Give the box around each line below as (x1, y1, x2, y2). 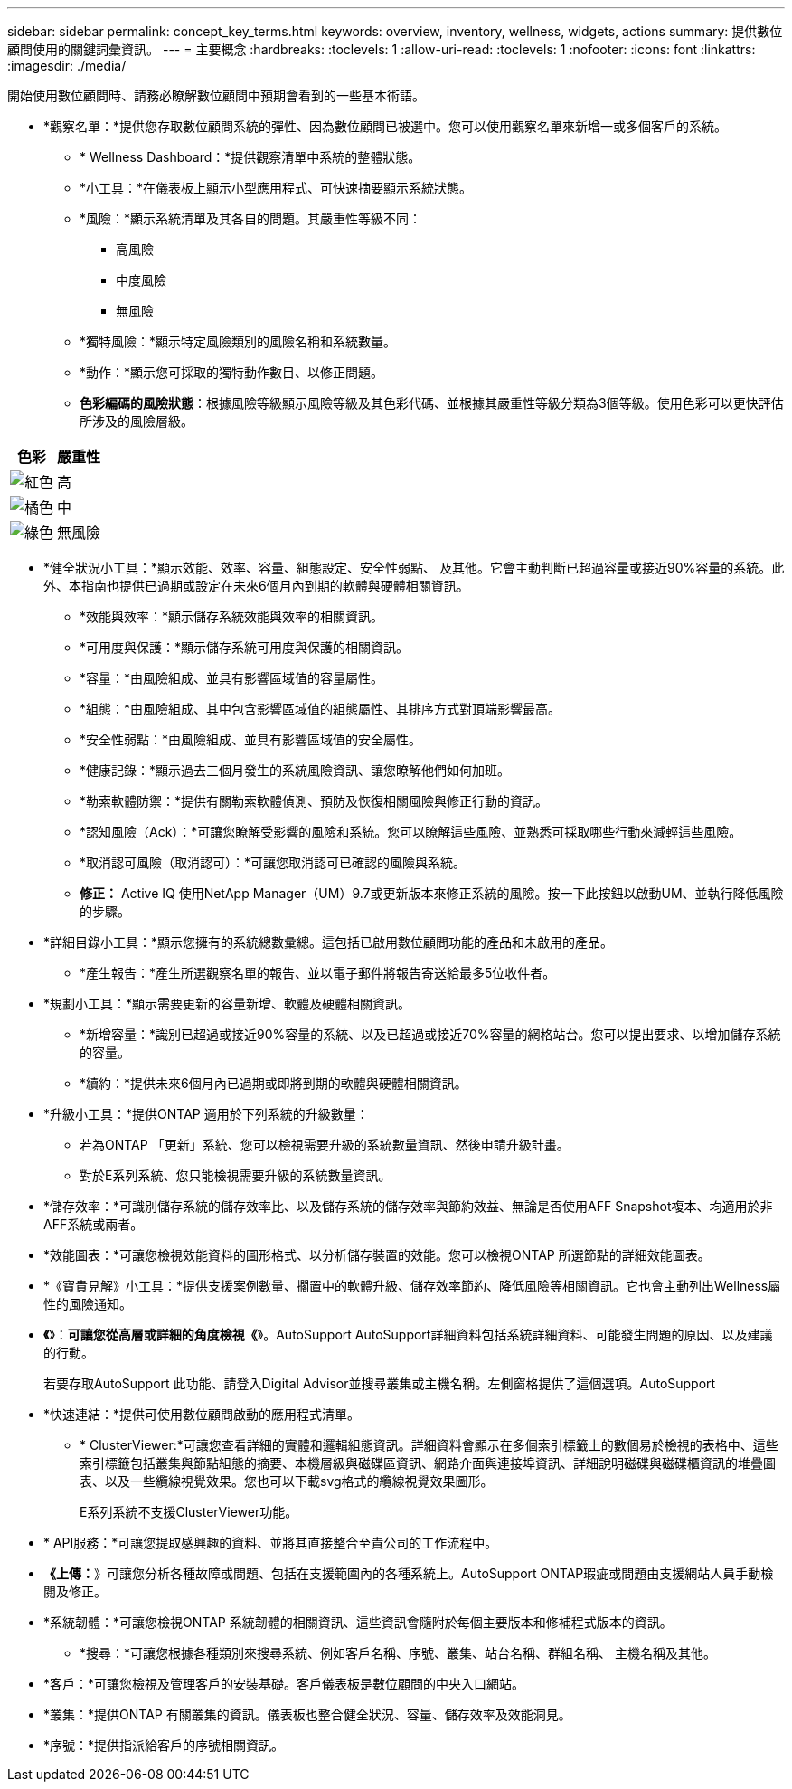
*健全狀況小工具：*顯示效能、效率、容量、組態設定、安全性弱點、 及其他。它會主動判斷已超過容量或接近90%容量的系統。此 (43, 560, 785, 575)
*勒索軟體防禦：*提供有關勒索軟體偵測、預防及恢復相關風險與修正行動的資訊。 (80, 793, 549, 809)
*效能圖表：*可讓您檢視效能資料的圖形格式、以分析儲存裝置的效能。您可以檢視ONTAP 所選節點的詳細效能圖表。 (43, 1247, 711, 1263)
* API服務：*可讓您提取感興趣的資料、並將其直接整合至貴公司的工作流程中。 (43, 1535, 498, 1550)
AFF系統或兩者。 (43, 1216, 144, 1232)
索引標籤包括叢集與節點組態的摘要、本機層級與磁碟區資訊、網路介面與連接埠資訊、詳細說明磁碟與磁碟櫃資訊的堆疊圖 (80, 1455, 776, 1471)
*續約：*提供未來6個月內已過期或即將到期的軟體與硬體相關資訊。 (80, 1075, 467, 1091)
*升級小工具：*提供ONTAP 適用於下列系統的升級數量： (43, 1106, 369, 1122)
